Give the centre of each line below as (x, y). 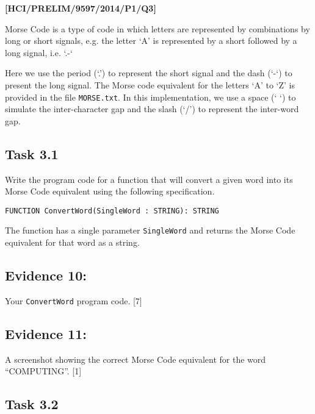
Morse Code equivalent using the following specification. (110, 191)
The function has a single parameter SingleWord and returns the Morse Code (150, 230)
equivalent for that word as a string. (72, 242)
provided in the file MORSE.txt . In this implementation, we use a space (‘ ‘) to (150, 97)
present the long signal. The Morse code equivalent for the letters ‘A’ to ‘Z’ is (150, 84)
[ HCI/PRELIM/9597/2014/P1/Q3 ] (81, 8)
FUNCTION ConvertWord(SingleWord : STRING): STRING (112, 211)
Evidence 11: (46, 333)
